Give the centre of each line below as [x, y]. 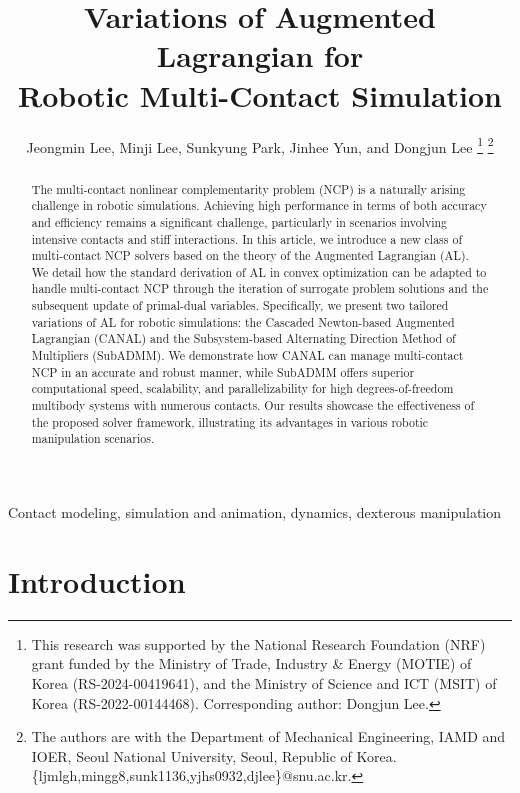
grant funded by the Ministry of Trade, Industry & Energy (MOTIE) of [251, 663]
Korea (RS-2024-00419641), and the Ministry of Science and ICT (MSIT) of [264, 682]
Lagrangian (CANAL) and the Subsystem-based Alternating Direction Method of [243, 338]
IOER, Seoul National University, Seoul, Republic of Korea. [214, 755]
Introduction [97, 580]
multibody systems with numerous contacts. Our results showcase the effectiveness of [253, 405]
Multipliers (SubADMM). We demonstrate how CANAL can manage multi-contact [247, 355]
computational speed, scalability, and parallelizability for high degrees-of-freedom [242, 388]
